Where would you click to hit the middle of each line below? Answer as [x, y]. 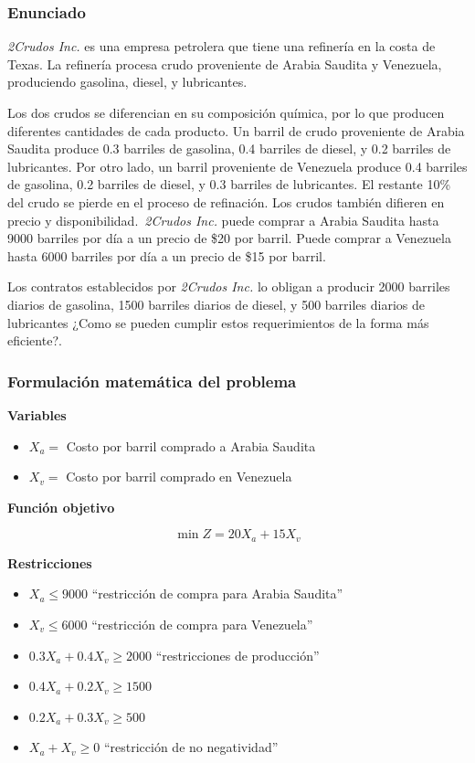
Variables [37, 414]
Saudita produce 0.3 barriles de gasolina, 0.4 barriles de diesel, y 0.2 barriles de [229, 148]
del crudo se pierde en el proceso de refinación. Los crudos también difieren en [226, 201]
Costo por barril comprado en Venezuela [179, 477]
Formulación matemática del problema [152, 381]
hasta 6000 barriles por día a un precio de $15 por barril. [167, 255]
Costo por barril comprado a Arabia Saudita [191, 445]
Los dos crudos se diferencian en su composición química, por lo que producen [226, 112]
